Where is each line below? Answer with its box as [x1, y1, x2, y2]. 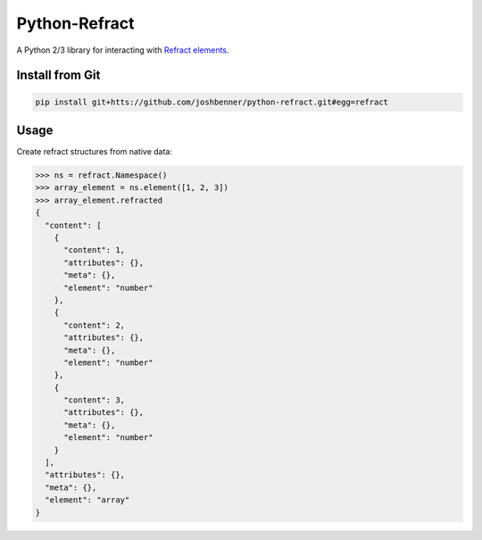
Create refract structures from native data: [16, 146, 173, 157]
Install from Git [16, 68, 101, 83]
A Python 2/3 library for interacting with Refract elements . [16, 45, 229, 55]
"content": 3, [63, 395, 125, 405]
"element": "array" [45, 495, 130, 505]
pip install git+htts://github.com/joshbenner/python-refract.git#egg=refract [35, 96, 388, 107]
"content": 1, [63, 245, 125, 255]
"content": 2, [63, 320, 125, 330]
